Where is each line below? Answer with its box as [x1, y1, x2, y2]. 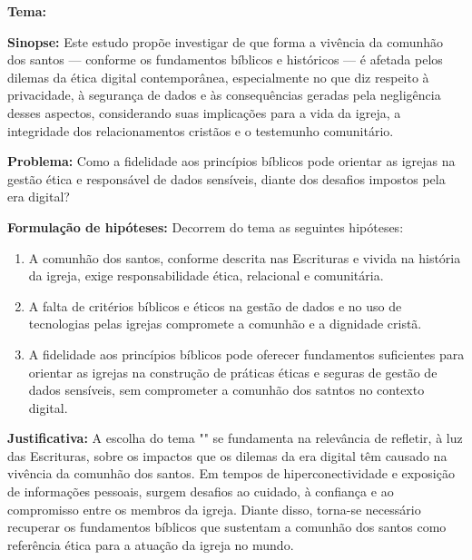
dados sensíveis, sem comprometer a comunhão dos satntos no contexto [28, 380, 425, 399]
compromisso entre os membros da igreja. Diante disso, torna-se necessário [7, 499, 421, 518]
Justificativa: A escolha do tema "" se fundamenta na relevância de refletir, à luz [7, 428, 463, 447]
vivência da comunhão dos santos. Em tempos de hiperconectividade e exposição [7, 464, 455, 483]
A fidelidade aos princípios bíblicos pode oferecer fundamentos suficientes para [28, 344, 465, 363]
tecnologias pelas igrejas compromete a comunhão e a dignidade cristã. [28, 314, 422, 333]
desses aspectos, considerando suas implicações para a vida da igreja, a [7, 103, 401, 122]
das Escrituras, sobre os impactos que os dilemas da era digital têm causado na [7, 446, 447, 465]
